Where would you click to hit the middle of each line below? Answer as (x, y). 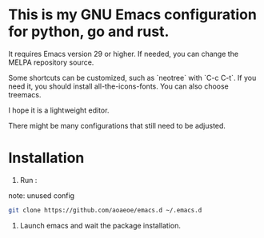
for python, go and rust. (89, 32)
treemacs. (25, 94)
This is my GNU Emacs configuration (133, 15)
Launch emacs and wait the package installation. (100, 225)
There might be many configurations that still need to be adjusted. (117, 125)
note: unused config (41, 195)
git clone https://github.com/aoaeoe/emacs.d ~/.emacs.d (105, 210)
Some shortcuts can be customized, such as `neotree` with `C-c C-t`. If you (132, 77)
